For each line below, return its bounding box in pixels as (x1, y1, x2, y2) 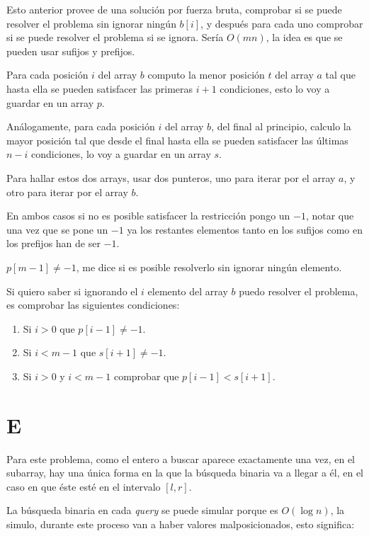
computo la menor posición (147, 67, 265, 82)
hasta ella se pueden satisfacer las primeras (6, 81, 193, 96)
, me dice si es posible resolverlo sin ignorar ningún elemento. (76, 259, 342, 274)
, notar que (305, 208, 354, 223)
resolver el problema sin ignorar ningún (6, 16, 176, 30)
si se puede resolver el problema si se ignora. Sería (6, 30, 224, 45)
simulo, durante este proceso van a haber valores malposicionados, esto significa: (6, 516, 355, 531)
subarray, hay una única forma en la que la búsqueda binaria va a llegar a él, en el (6, 465, 363, 480)
